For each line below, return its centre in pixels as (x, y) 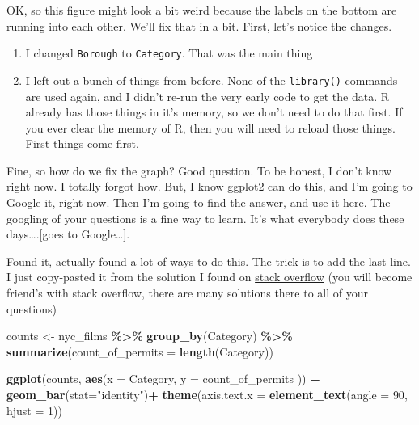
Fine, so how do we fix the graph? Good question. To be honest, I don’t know (199, 170)
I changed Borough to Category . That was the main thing (169, 53)
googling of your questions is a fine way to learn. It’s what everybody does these (205, 218)
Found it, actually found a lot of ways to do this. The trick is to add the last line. (209, 261)
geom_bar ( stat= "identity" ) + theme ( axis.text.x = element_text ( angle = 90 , (207, 394)
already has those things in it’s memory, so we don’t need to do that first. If (214, 112)
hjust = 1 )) (34, 410)
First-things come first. (82, 143)
